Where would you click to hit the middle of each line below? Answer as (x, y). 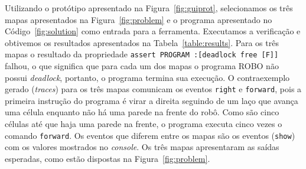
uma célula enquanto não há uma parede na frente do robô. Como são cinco (142, 112)
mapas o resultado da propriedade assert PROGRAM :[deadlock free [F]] (142, 54)
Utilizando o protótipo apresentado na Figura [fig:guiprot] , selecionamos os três (149, 8)
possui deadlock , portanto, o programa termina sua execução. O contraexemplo (147, 77)
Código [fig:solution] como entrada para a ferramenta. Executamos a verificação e (153, 31)
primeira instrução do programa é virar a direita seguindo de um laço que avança (152, 100)
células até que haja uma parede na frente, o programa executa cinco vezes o (144, 124)
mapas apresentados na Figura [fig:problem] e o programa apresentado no (139, 19)
